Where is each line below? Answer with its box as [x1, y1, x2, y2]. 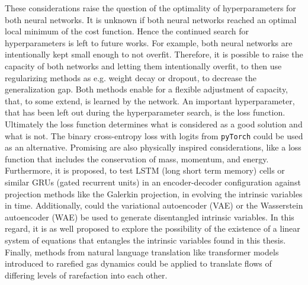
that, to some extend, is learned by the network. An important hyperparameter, [5, 94, 295, 107]
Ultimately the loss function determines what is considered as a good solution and [5, 117, 303, 130]
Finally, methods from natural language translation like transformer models [5, 245, 279, 258]
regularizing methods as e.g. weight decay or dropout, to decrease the [5, 71, 257, 84]
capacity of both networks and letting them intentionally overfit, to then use [5, 59, 282, 72]
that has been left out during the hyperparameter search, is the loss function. [5, 106, 285, 119]
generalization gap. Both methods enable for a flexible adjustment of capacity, [5, 83, 288, 95]
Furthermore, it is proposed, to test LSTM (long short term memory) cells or [5, 164, 285, 177]
